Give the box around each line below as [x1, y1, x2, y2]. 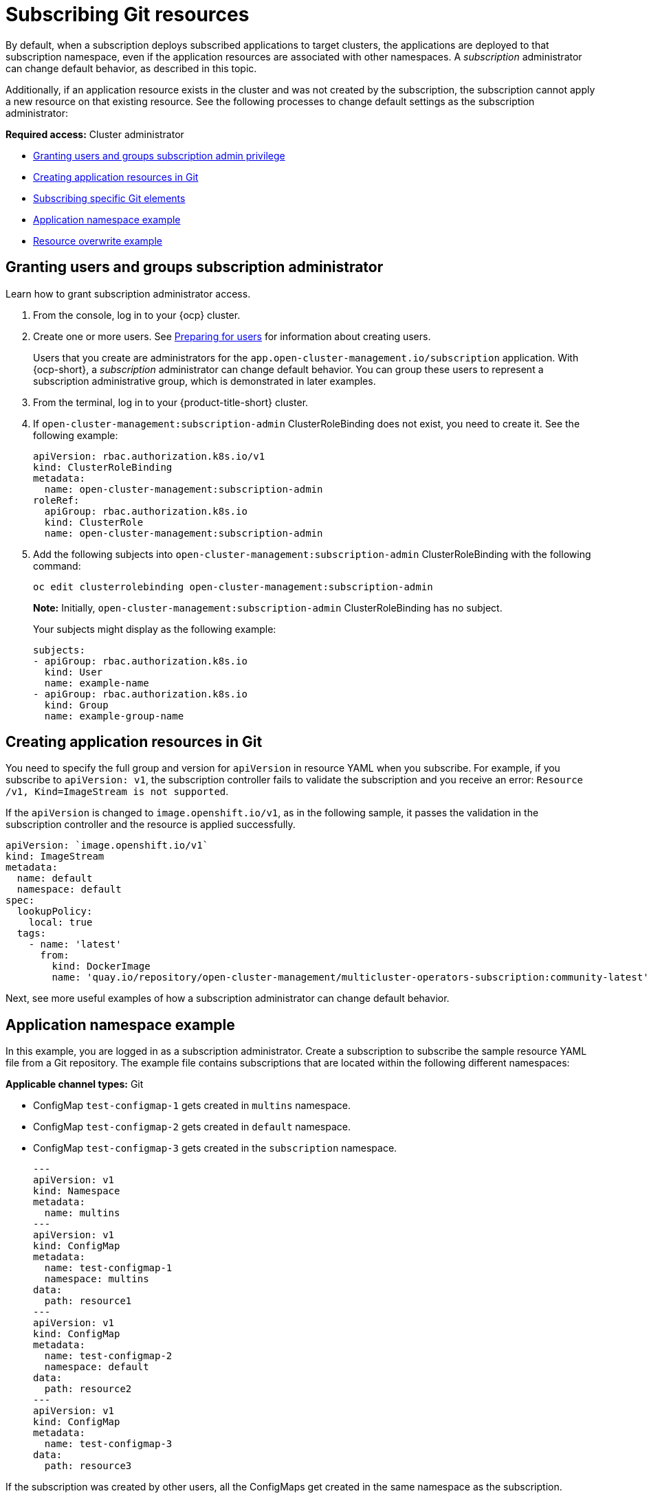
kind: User [44, 666, 103, 678]
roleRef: [33, 494, 80, 506]
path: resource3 [44, 1460, 132, 1472]
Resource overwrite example [33, 234, 162, 247]
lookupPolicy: [16, 906, 93, 917]
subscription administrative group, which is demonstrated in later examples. [33, 374, 376, 387]
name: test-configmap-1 [44, 1262, 173, 1274]
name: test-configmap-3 [44, 1438, 173, 1450]
